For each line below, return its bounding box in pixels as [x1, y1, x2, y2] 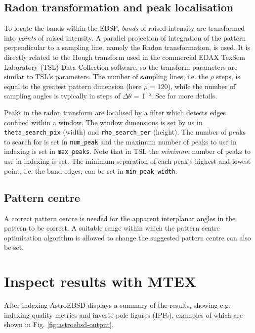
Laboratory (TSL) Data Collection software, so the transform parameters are [4, 61, 238, 72]
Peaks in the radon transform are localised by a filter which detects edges [4, 107, 226, 117]
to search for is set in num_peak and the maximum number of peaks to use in [4, 136, 237, 146]
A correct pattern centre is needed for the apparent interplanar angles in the [4, 213, 236, 223]
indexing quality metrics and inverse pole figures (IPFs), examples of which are [4, 309, 243, 320]
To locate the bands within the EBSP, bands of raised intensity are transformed [4, 23, 245, 33]
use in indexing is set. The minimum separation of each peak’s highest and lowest [4, 156, 251, 166]
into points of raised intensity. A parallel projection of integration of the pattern [4, 32, 246, 43]
